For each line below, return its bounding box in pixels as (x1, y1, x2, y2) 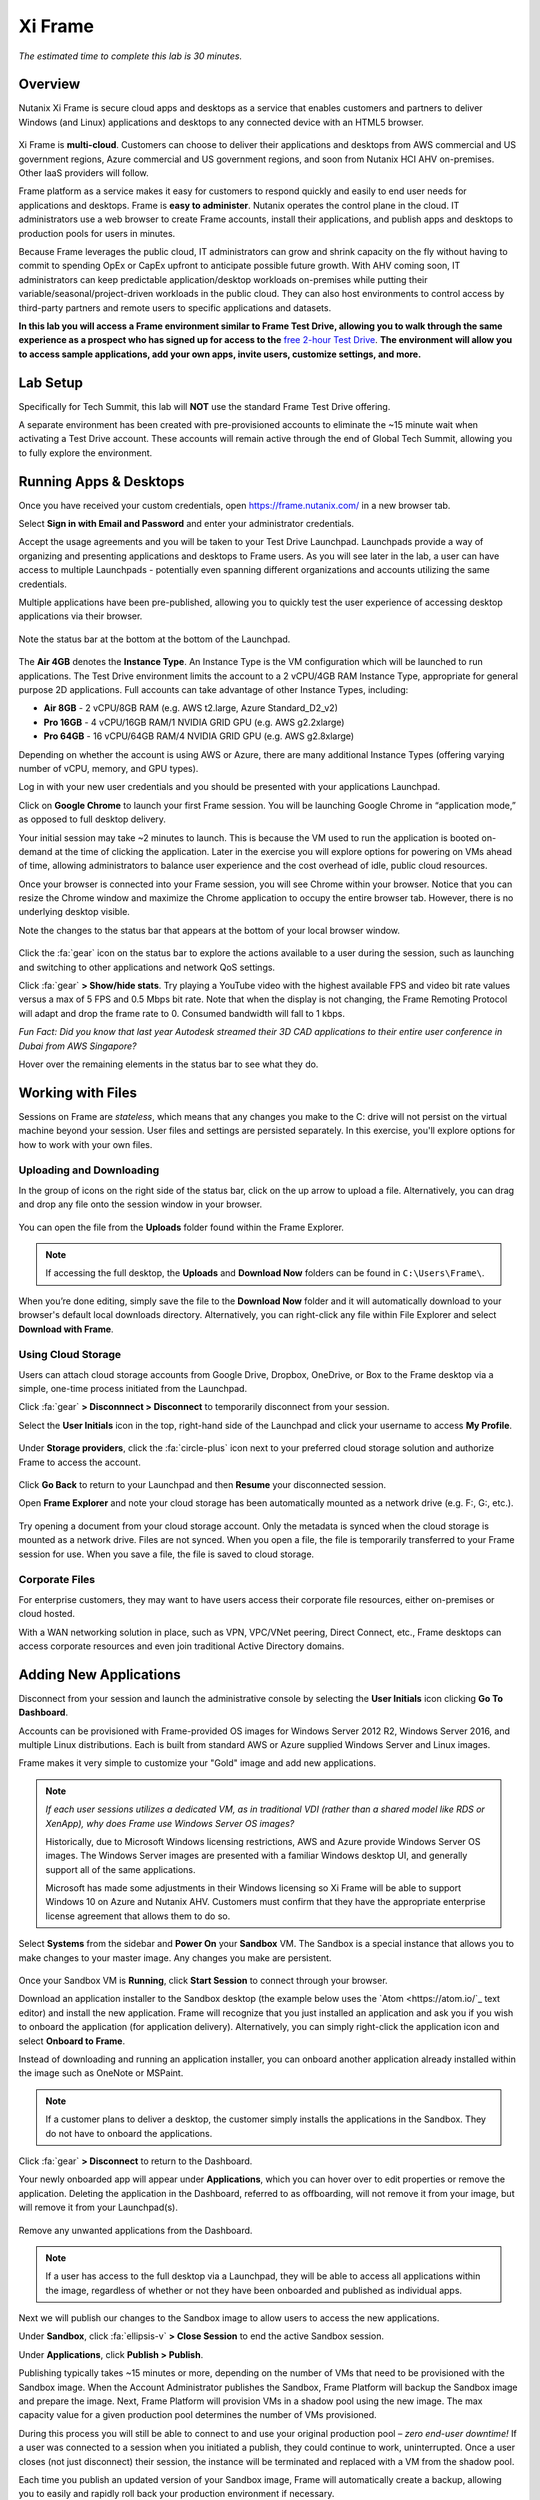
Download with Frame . (18, 1323, 114, 1335)
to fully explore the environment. (18, 446, 153, 459)
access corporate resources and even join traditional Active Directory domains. (18, 1640, 345, 1652)
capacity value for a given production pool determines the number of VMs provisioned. (18, 2409, 377, 2421)
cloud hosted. (18, 1608, 75, 1620)
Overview (18, 76, 81, 93)
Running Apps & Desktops (18, 473, 185, 490)
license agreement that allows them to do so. (45, 1910, 231, 1922)
